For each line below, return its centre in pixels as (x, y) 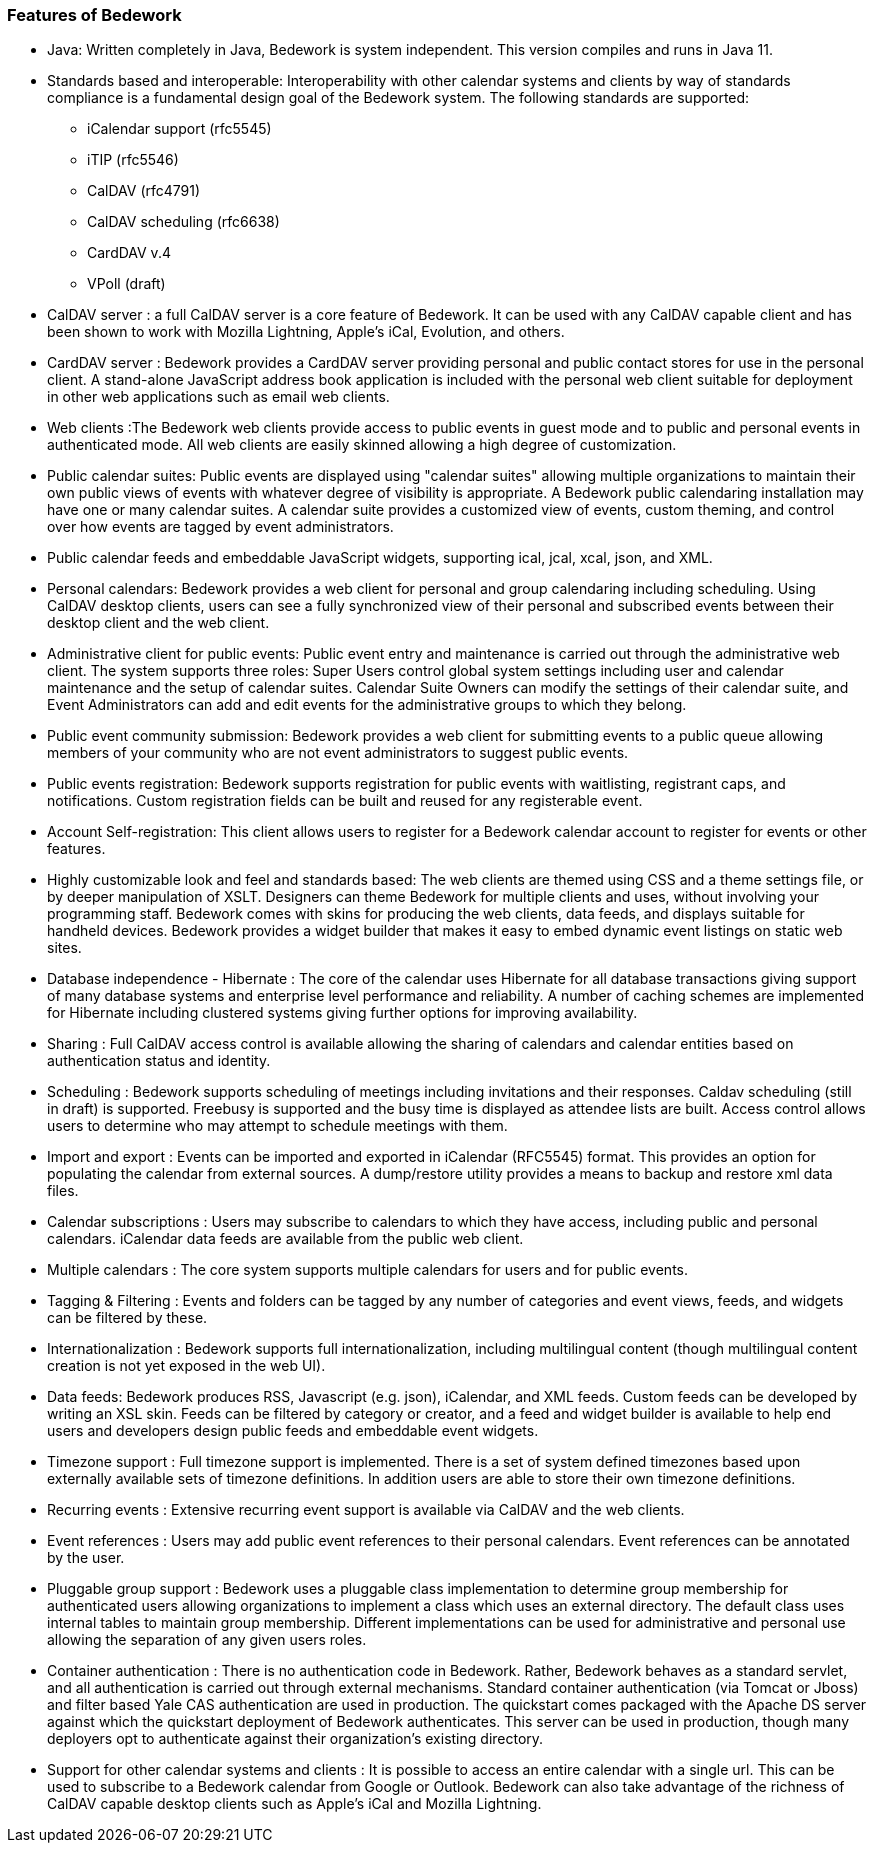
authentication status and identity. (159, 1061)
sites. (64, 948)
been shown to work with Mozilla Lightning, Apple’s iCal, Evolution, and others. (306, 332)
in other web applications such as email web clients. (218, 397)
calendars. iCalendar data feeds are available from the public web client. (285, 1239)
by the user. (86, 1558)
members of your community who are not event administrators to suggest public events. (338, 753)
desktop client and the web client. (158, 623)
